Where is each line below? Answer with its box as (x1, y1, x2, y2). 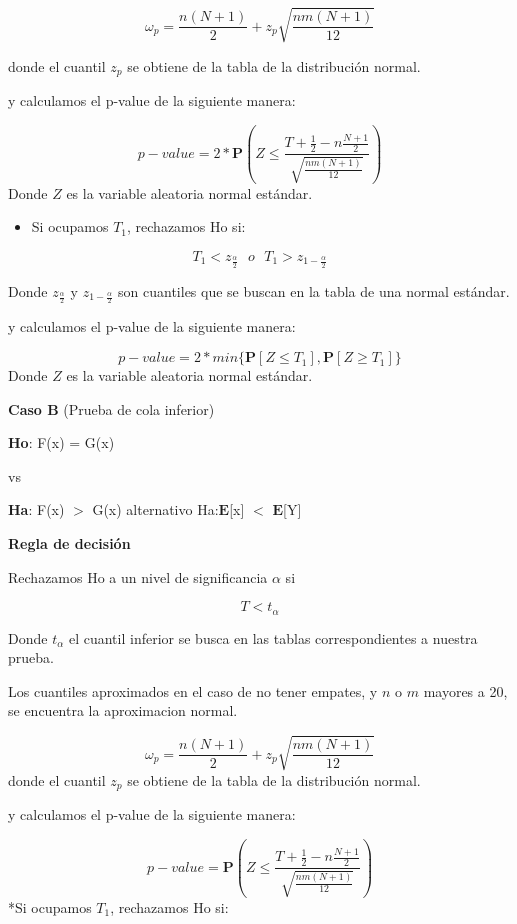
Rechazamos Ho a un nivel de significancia (8, 566, 268, 587)
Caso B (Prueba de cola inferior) (8, 398, 215, 419)
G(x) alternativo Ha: (92, 499, 219, 520)
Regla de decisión (8, 533, 131, 554)
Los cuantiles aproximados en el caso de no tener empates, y (8, 680, 378, 701)
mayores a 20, (423, 680, 508, 701)
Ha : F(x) (8, 499, 65, 520)
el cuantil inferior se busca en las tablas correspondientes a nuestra (68, 627, 478, 648)
